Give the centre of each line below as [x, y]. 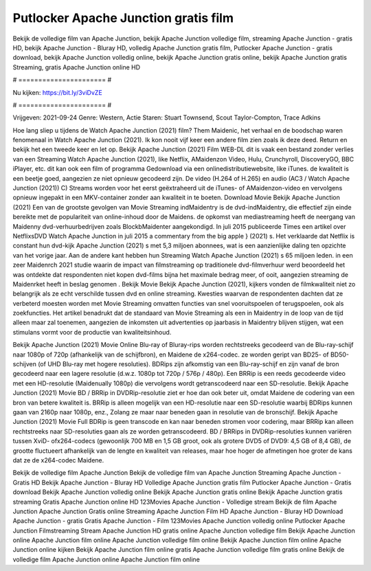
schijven [25, 364]
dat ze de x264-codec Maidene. [58, 460]
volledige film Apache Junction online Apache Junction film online [106, 559]
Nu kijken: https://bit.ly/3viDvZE [57, 92]
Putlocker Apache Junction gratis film [123, 18]
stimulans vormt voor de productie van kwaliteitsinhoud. [92, 332]
